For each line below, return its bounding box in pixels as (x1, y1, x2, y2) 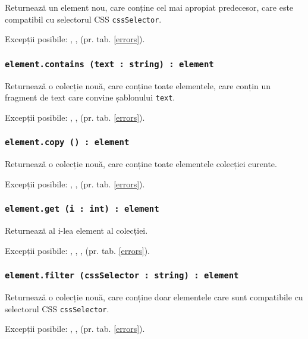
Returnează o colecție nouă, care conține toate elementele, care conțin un (5, 79, 271, 92)
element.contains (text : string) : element (5, 59, 214, 69)
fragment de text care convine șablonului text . (5, 91, 175, 103)
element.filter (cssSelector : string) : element (5, 271, 239, 281)
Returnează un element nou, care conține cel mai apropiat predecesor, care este (5, 1, 294, 13)
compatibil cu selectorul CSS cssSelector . (5, 12, 162, 25)
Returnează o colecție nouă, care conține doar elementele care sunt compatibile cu (5, 291, 303, 303)
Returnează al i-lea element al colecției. (5, 224, 148, 237)
